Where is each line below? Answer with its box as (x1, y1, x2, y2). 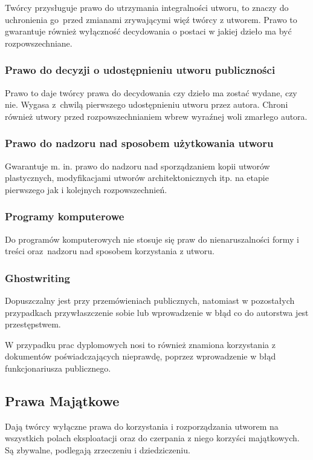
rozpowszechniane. (5, 36, 73, 49)
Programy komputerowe (5, 209, 124, 224)
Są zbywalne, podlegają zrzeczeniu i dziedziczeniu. (5, 443, 190, 456)
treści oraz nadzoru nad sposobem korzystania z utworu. (5, 245, 215, 257)
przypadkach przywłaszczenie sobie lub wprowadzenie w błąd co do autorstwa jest (5, 306, 309, 318)
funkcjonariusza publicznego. (5, 361, 111, 374)
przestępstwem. (5, 318, 61, 330)
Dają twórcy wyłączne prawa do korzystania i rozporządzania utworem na (5, 419, 279, 432)
